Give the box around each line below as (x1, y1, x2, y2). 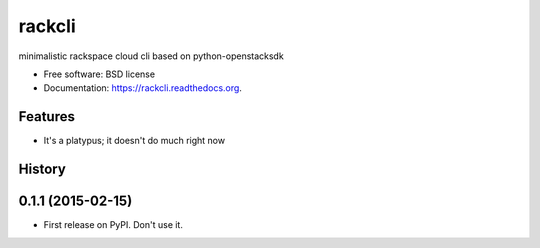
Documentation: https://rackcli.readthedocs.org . (43, 82, 242, 94)
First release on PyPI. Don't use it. (43, 219, 184, 231)
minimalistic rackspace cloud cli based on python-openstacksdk (18, 50, 284, 62)
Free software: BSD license (43, 68, 155, 80)
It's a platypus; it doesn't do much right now (43, 135, 225, 147)
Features (18, 108, 75, 125)
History (18, 161, 67, 178)
